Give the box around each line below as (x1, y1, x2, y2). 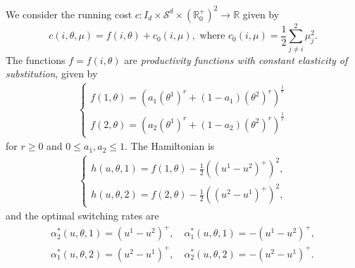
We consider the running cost (6, 6, 132, 21)
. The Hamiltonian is (125, 139, 215, 153)
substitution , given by (6, 66, 98, 81)
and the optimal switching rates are (6, 208, 159, 223)
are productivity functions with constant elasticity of (124, 52, 348, 67)
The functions (6, 52, 66, 67)
